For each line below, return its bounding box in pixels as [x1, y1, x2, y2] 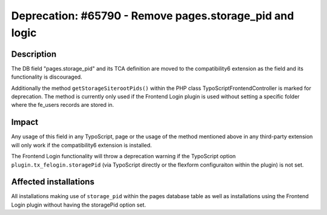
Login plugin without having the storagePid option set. [11, 201, 147, 208]
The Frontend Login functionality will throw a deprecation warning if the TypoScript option [11, 153, 236, 160]
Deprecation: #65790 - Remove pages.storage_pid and [11, 9, 294, 22]
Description [11, 49, 57, 59]
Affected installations [11, 177, 95, 187]
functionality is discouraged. [11, 73, 82, 81]
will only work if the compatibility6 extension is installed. [11, 141, 152, 149]
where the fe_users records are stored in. [11, 101, 114, 109]
